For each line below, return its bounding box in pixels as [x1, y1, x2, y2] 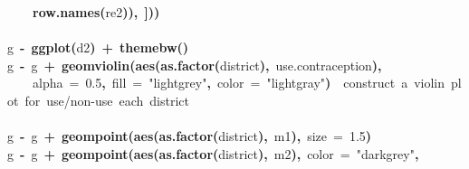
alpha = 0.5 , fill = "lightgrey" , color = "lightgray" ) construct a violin [33, 73, 445, 92]
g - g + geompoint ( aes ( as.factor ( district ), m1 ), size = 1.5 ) [7, 127, 372, 146]
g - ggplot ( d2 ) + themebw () [7, 38, 189, 57]
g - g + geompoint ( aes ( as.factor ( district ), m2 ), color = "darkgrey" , [7, 144, 419, 163]
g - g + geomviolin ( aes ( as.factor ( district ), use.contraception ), [7, 55, 382, 74]
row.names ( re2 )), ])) [33, 3, 160, 21]
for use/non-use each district [24, 90, 190, 109]
